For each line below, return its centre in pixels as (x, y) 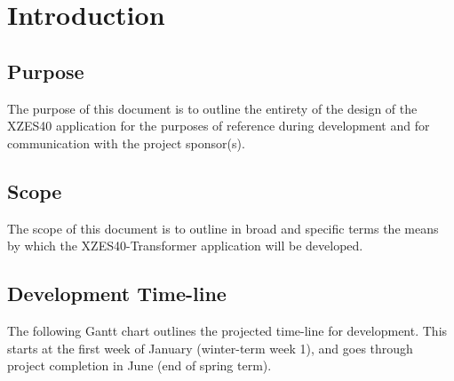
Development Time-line (117, 294)
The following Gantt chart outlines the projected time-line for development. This (227, 330)
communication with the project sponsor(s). (126, 143)
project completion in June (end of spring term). (139, 365)
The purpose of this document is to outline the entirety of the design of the (212, 108)
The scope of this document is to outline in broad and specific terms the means (223, 228)
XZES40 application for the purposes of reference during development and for (219, 126)
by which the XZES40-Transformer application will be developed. (185, 246)
